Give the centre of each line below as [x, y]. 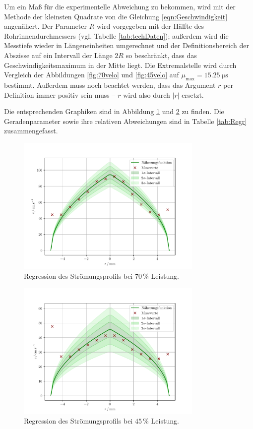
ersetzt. [193, 94]
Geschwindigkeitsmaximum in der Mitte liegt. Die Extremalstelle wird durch [120, 65]
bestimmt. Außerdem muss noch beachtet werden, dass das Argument [110, 85]
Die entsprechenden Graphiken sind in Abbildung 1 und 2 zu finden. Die [114, 111]
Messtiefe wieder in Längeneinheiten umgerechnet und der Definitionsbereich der [126, 45]
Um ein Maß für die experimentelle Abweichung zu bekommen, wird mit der [120, 6]
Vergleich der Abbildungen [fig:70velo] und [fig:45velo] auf [92, 75]
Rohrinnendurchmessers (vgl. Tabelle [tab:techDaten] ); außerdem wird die [116, 35]
